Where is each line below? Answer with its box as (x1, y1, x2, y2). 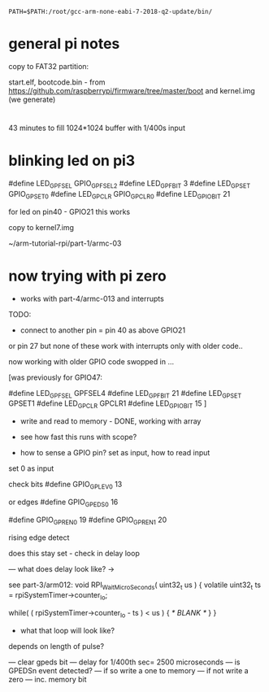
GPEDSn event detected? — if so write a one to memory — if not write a (8, 665, 249, 675)
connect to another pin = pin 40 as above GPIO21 (20, 325, 185, 335)
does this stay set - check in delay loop (8, 548, 140, 558)
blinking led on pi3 (8, 151, 136, 170)
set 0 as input (8, 464, 54, 473)
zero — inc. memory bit (8, 674, 87, 684)
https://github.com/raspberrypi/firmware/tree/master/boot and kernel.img (8, 85, 256, 95)
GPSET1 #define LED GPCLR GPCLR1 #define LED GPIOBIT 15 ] (8, 398, 207, 411)
